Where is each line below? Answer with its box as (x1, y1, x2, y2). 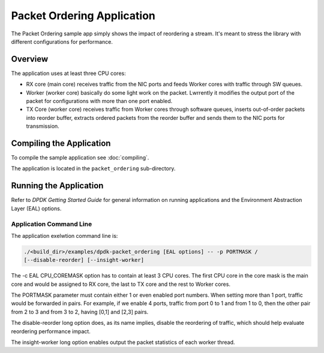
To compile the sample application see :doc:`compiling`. (11, 154, 149, 161)
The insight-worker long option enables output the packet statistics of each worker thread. (11, 339, 235, 346)
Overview (11, 54, 49, 64)
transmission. (26, 123, 59, 130)
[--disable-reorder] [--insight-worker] (23, 257, 144, 264)
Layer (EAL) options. (11, 204, 62, 212)
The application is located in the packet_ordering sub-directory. (11, 165, 176, 172)
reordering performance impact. (11, 327, 91, 335)
